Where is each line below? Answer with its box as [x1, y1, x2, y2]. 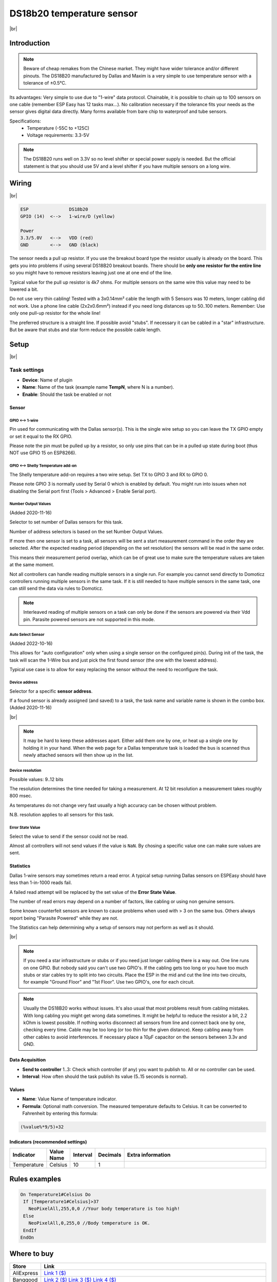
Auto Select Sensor [9, 632, 45, 637]
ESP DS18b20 [20, 206, 88, 212]
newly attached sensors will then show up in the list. [23, 752, 134, 758]
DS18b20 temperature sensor [9, 8, 138, 19]
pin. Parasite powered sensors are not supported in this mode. [23, 616, 155, 623]
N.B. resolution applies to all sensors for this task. [9, 812, 114, 818]
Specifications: [9, 118, 41, 124]
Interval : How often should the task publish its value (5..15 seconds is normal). [22, 1073, 188, 1079]
